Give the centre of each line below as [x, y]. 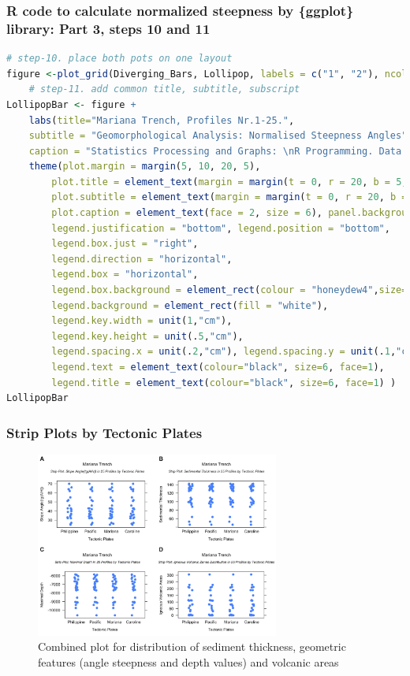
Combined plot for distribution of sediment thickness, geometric [192, 646]
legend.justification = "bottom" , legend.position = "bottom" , [221, 228]
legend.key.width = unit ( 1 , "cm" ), [142, 321]
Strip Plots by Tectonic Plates [104, 432]
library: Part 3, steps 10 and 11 [108, 28]
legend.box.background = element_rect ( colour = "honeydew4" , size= [229, 290]
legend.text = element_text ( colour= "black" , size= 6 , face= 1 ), [218, 368]
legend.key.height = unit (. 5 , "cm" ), [147, 336]
